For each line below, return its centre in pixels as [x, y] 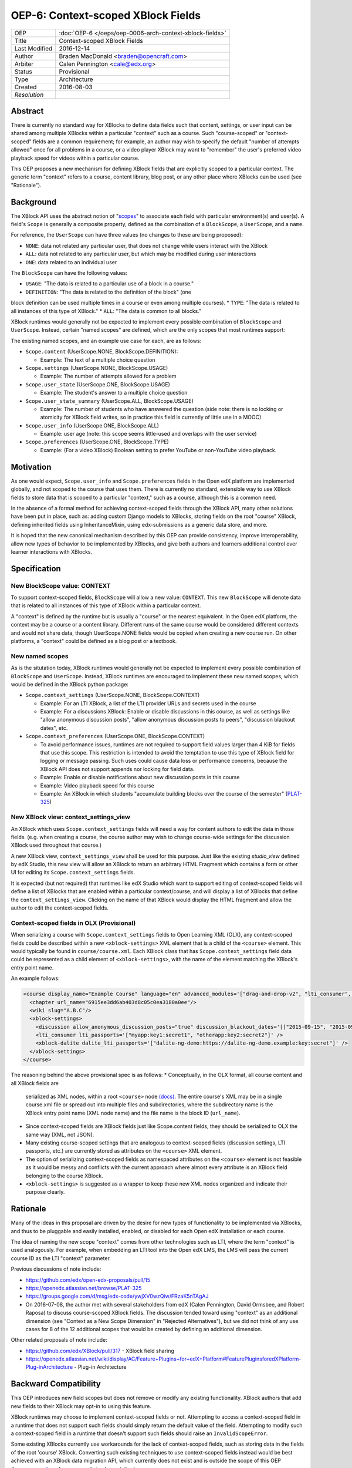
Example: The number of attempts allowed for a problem [108, 376]
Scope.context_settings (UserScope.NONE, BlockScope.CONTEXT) [113, 695]
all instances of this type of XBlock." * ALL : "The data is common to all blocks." [106, 311]
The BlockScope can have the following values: [69, 273]
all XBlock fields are [35, 1083]
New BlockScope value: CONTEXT [61, 585]
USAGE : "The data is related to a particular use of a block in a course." [109, 284]
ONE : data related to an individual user [71, 262]
